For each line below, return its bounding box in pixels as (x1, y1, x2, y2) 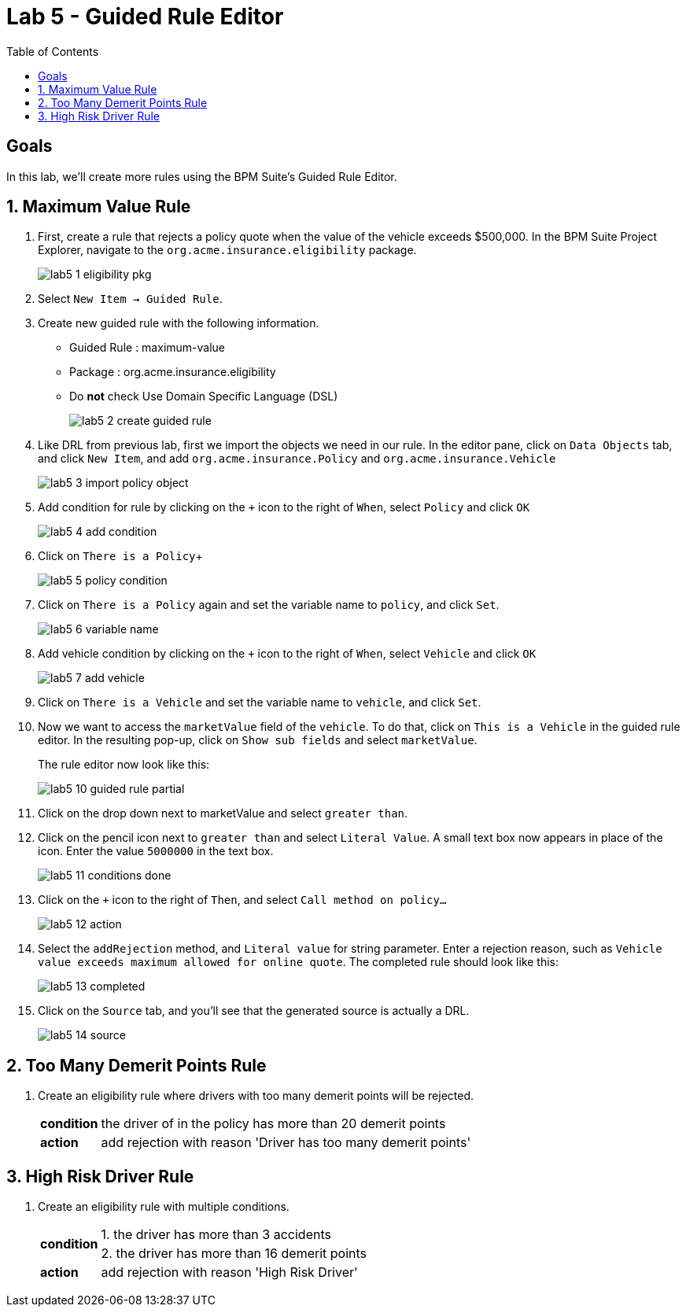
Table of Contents (6, 44, 99, 58)
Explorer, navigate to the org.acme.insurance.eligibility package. (38, 243, 417, 257)
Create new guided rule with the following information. (38, 316, 319, 330)
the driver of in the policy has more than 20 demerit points (101, 1116, 446, 1132)
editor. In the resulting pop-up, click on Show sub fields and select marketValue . (38, 733, 478, 747)
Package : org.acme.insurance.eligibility (69, 365, 276, 379)
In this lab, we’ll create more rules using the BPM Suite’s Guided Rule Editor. (6, 169, 397, 183)
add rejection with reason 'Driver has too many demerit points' (101, 1134, 471, 1151)
